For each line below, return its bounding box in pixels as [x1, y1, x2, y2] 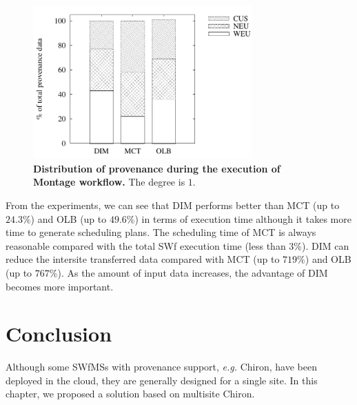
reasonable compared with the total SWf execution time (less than [6, 238, 286, 253]
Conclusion [6, 319, 112, 348]
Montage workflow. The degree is [33, 175, 185, 189]
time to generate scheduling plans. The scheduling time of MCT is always [6, 225, 316, 239]
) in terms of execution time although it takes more [134, 211, 351, 226]
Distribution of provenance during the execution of [33, 161, 280, 175]
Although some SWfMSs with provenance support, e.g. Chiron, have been [6, 359, 317, 374]
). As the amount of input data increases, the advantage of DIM [57, 265, 328, 279]
